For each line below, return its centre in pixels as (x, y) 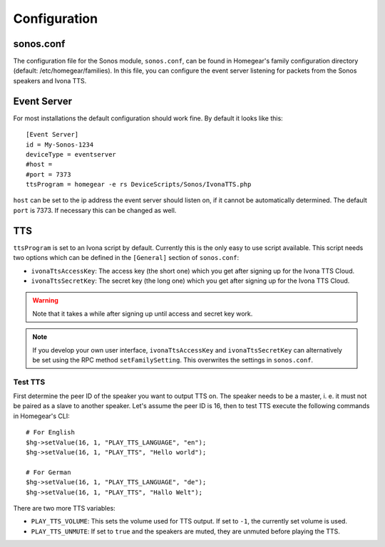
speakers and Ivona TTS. (50, 80)
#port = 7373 (48, 174)
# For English (50, 432)
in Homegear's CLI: (42, 416)
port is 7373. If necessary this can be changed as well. (95, 210)
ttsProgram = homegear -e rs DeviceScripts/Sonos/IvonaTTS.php (139, 184)
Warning (45, 301)
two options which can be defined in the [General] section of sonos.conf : (126, 258)
